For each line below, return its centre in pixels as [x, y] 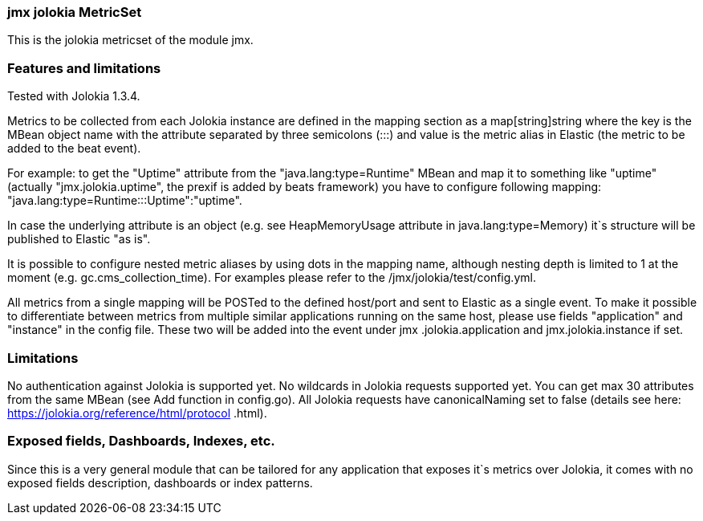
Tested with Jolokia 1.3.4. [74, 96]
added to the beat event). [74, 149]
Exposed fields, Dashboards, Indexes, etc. [141, 441]
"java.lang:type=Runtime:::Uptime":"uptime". [125, 201]
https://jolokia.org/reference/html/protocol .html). [137, 413]
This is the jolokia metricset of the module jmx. [130, 40]
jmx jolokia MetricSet [75, 12]
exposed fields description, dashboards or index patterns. [160, 482]
